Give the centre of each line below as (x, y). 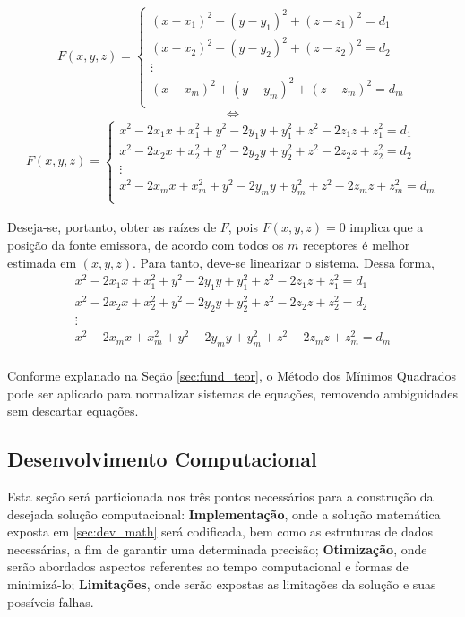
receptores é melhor (357, 245)
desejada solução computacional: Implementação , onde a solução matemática (224, 514)
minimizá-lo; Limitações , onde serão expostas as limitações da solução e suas (222, 583)
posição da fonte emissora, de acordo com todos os (146, 245)
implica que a (387, 227)
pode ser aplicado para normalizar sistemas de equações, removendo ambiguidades (233, 393)
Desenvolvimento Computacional (162, 459)
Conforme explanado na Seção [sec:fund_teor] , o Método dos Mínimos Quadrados (232, 376)
